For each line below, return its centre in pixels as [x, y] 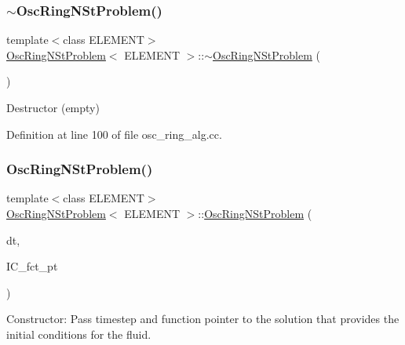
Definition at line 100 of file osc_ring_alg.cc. [114, 134]
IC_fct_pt [32, 266]
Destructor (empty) [53, 107]
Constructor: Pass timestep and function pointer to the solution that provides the [203, 319]
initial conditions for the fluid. [79, 334]
